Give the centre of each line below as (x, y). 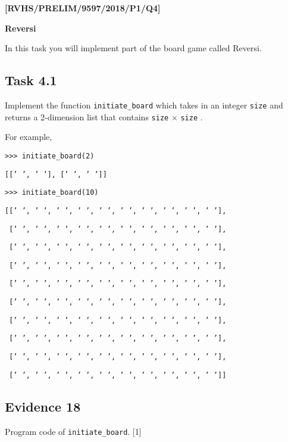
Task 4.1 (31, 80)
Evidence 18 (43, 406)
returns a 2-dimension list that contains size (87, 116)
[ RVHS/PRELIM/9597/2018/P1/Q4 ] (83, 8)
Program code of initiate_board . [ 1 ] (73, 431)
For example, (29, 137)
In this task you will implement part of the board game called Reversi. (133, 48)
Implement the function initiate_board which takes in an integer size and (144, 105)
